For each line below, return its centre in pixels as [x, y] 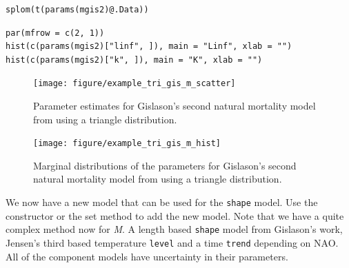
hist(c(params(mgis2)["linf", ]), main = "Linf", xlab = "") [149, 47]
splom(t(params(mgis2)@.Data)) [77, 10]
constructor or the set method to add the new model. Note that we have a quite [175, 215]
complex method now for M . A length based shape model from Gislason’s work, [174, 229]
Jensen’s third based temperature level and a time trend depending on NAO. [172, 242]
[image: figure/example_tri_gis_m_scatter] [134, 84]
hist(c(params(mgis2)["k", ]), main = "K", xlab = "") [134, 60]
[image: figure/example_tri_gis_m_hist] [127, 144]
